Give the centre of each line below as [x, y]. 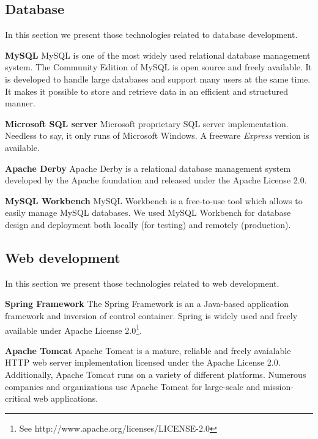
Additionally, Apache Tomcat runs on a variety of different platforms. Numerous [156, 374]
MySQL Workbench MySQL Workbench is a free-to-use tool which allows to [154, 200]
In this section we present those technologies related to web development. [142, 283]
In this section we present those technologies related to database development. [151, 35]
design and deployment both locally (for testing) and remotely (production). [148, 224]
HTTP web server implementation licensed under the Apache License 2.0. [143, 362]
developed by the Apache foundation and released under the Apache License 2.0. [156, 180]
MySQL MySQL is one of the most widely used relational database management [158, 55]
